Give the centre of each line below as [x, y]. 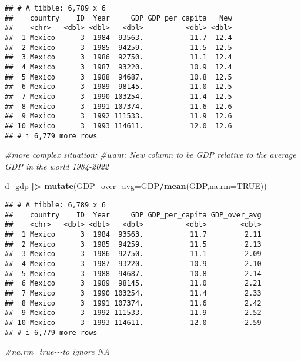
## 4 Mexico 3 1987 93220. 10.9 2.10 [133, 264]
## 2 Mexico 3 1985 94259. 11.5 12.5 [118, 47]
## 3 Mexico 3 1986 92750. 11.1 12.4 [118, 57]
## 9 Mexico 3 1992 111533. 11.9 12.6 [118, 116]
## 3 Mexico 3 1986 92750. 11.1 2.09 [133, 254]
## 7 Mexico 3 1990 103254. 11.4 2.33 [133, 293]
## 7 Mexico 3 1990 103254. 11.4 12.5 [118, 96]
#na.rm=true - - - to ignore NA [57, 351]
